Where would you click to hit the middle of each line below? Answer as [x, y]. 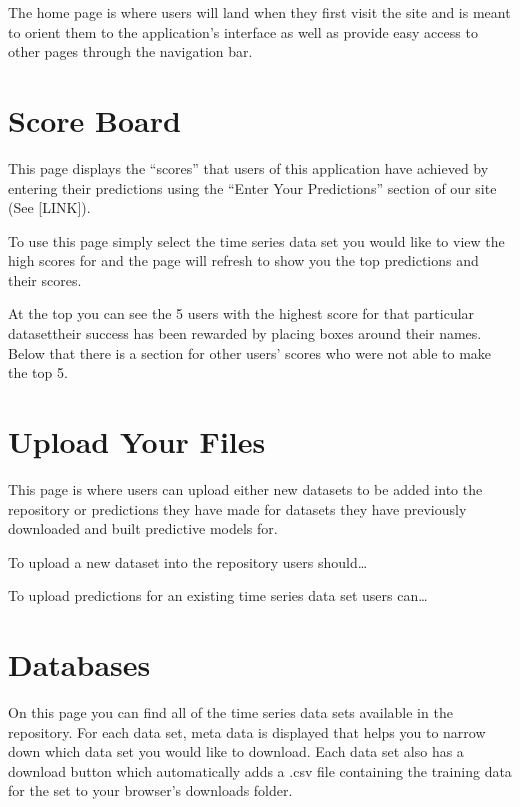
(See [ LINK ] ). [49, 207]
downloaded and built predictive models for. [143, 528]
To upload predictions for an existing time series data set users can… [218, 595]
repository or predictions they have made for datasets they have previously [237, 508]
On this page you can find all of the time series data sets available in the [230, 712]
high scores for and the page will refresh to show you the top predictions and [243, 260]
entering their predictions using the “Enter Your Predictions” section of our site [252, 187]
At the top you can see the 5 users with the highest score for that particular [241, 313]
